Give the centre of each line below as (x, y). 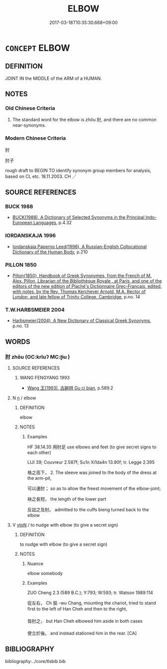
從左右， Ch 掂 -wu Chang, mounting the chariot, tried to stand (92, 603)
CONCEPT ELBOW (38, 48)
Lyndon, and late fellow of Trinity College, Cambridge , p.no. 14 (76, 297)
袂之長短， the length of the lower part (67, 499)
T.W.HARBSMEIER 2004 (35, 310)
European (22, 223)
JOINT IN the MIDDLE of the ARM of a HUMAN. (53, 78)
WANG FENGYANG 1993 (45, 378)
